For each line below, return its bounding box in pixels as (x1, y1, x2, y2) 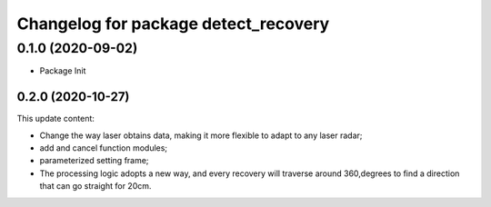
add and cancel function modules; (39, 143, 168, 153)
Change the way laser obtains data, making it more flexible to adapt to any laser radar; (39, 130, 363, 141)
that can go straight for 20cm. (39, 181, 152, 192)
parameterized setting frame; (39, 155, 149, 166)
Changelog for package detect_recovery (16, 14, 330, 34)
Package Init (39, 65, 86, 76)
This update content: (16, 113, 95, 124)
